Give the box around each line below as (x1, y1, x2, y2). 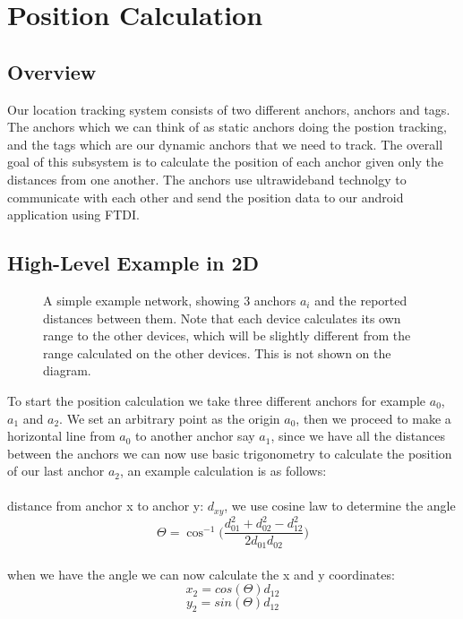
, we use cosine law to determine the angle (224, 496, 456, 515)
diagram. (43, 361, 91, 380)
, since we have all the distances (270, 426, 446, 445)
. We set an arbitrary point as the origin (59, 408, 280, 427)
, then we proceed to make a (296, 408, 451, 427)
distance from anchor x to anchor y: (7, 496, 204, 515)
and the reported (314, 290, 407, 309)
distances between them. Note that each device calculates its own (43, 308, 401, 327)
